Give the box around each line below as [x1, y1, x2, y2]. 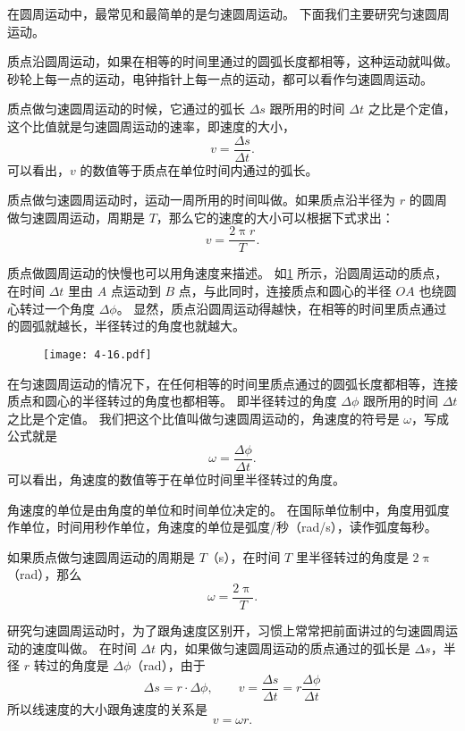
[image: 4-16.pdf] [43, 348, 152, 361]
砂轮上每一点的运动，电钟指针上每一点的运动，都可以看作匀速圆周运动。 [7, 69, 433, 88]
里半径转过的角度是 [295, 547, 409, 566]
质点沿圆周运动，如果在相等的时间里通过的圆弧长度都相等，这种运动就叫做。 [7, 52, 458, 71]
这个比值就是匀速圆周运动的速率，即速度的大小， [7, 116, 295, 135]
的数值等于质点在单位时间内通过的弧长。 [80, 160, 318, 179]
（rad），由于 [131, 656, 206, 675]
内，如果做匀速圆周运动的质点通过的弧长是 [159, 638, 410, 657]
